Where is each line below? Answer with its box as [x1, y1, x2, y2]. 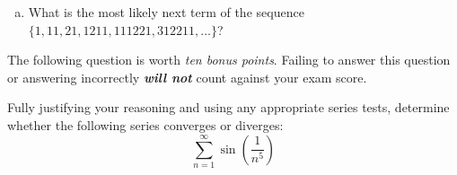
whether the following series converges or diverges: [7, 115, 284, 134]
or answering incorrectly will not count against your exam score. [7, 67, 367, 86]
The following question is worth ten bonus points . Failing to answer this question [7, 50, 451, 69]
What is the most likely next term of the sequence [28, 3, 304, 21]
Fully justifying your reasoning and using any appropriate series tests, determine [7, 98, 450, 117]
